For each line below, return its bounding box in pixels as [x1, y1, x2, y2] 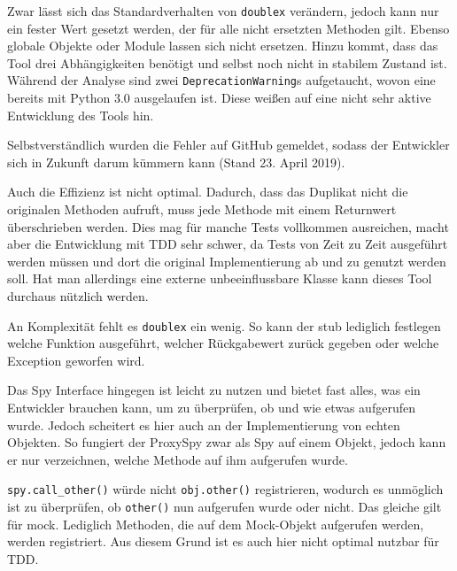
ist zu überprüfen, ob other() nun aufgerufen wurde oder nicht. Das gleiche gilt [7, 498, 442, 516]
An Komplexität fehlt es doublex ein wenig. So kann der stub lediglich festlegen [7, 316, 441, 335]
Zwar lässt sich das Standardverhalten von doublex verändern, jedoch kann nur [7, 2, 439, 19]
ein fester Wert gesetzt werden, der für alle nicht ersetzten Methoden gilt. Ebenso [7, 19, 450, 37]
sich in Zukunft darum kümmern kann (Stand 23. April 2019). [7, 152, 345, 171]
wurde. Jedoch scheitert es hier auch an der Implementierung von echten [7, 415, 400, 434]
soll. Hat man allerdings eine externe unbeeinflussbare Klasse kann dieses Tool [7, 269, 432, 288]
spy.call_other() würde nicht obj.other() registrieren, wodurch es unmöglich [7, 480, 444, 498]
